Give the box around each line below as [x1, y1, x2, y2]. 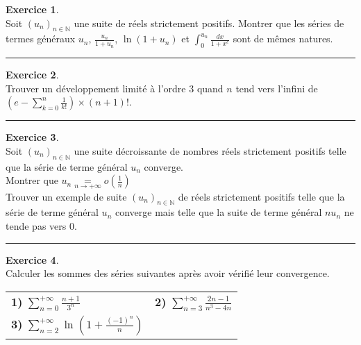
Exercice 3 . [6, 130, 59, 144]
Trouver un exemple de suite [6, 189, 127, 203]
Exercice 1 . [6, 2, 59, 16]
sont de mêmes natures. [233, 31, 333, 46]
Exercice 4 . [6, 252, 59, 267]
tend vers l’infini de [235, 81, 318, 95]
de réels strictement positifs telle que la [178, 189, 345, 203]
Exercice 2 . [6, 67, 59, 82]
